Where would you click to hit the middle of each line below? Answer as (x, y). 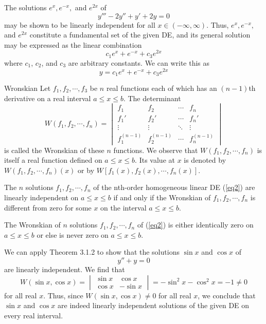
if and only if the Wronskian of (162, 197)
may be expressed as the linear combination (73, 44)
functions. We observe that (156, 150)
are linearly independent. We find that (65, 269)
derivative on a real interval (48, 98)
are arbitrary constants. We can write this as (139, 62)
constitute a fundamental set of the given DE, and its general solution (140, 35)
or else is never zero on (73, 234)
